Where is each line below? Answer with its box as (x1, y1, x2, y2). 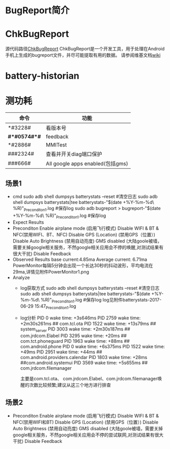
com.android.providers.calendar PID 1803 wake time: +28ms (20, 354, 148, 361)
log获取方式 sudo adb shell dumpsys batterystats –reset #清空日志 (20, 285, 160, 291)
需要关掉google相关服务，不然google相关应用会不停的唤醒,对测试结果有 (12, 244, 164, 250)
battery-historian (5, 70, 80, 82)
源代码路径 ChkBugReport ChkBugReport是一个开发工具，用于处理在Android (5, 46, 165, 52)
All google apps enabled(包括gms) (45, 160, 128, 167)
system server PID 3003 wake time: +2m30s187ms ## (20, 326, 131, 334)
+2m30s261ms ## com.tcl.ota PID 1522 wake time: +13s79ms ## (20, 321, 156, 327)
